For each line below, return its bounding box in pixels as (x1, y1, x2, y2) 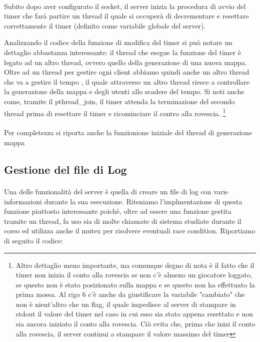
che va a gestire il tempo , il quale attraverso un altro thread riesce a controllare (4, 76, 250, 87)
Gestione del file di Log (4, 161, 127, 177)
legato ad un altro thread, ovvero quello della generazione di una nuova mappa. (4, 57, 247, 67)
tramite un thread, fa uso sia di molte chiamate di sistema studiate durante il (4, 215, 241, 226)
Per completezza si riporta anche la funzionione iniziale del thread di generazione (4, 127, 252, 138)
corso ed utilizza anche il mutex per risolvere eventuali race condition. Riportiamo (4, 225, 255, 236)
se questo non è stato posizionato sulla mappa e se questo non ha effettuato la (15, 279, 255, 289)
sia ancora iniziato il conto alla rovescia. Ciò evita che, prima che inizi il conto (15, 318, 255, 329)
